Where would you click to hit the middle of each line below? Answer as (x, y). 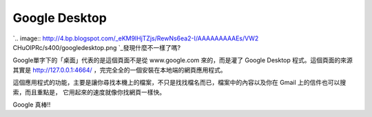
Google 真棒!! (32, 104)
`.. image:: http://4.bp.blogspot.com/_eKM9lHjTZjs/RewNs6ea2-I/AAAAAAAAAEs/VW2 (136, 38)
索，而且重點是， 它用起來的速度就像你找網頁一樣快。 (89, 92)
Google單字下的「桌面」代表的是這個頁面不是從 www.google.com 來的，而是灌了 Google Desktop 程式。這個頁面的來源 (183, 60)
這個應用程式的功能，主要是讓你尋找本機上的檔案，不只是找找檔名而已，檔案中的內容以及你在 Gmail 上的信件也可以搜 (179, 83)
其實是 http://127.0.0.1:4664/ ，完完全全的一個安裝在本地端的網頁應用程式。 (120, 70)
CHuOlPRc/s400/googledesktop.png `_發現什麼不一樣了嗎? (97, 47)
